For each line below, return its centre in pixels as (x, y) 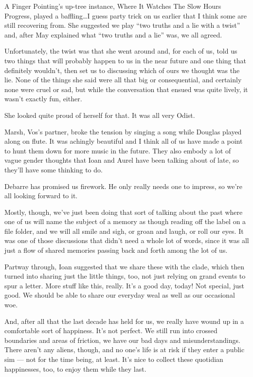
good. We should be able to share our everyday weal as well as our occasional (120, 295)
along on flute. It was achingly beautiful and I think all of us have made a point (124, 141)
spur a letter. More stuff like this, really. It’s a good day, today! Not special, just (124, 285)
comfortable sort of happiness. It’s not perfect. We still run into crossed (111, 330)
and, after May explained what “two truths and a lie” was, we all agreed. (113, 34)
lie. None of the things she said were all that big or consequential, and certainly (123, 80)
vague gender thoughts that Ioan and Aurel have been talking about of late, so (122, 160)
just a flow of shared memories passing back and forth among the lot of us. (116, 250)
